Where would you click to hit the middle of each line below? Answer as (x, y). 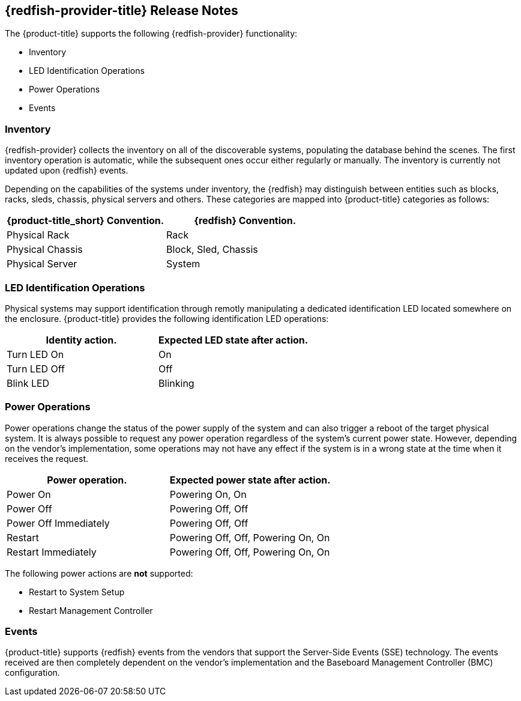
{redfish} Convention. (245, 221)
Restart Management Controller (91, 610)
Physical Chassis (45, 250)
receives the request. (47, 458)
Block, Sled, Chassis (212, 250)
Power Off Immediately (58, 523)
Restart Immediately (52, 552)
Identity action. (81, 340)
